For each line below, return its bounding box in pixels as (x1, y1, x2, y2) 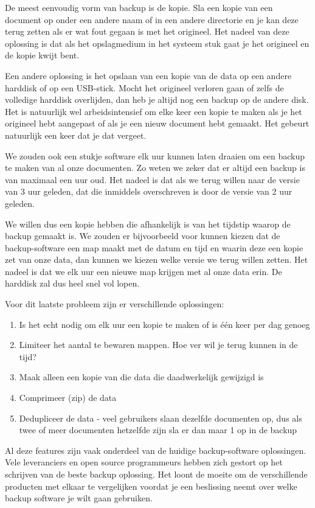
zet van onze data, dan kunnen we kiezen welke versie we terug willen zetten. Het (5, 253, 308, 266)
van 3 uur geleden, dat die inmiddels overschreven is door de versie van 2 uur (5, 185, 292, 198)
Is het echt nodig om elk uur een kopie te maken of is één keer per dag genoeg (19, 318, 310, 330)
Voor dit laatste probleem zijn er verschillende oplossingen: (5, 297, 224, 310)
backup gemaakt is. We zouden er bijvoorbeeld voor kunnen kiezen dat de (5, 229, 280, 242)
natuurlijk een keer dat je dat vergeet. (5, 128, 147, 141)
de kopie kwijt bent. (5, 49, 80, 61)
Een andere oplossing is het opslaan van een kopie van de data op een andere (5, 69, 292, 82)
